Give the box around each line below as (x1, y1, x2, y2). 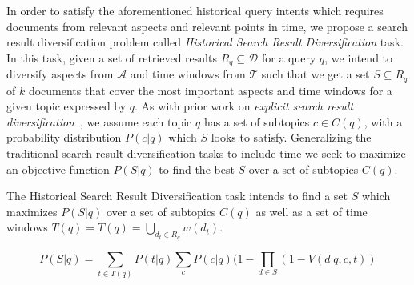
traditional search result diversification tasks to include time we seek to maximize (6, 145, 406, 162)
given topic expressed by (6, 98, 127, 114)
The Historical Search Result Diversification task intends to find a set (6, 187, 348, 204)
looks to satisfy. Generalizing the (211, 129, 372, 146)
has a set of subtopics (203, 113, 310, 130)
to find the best (159, 160, 235, 177)
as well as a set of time (255, 203, 368, 219)
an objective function (6, 160, 110, 177)
